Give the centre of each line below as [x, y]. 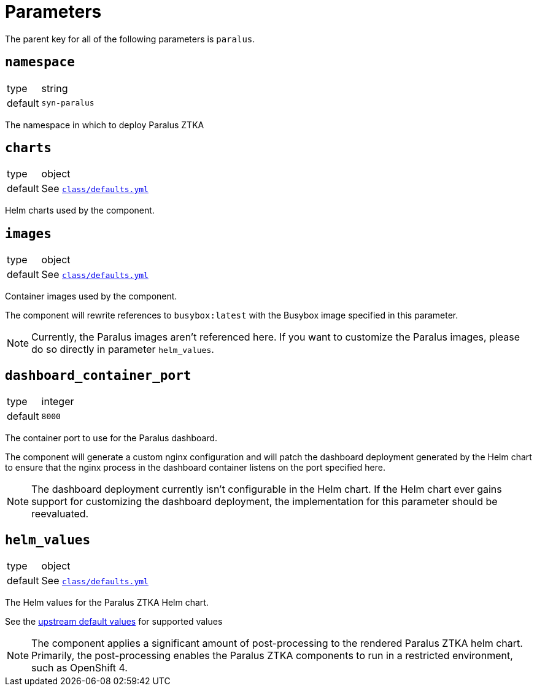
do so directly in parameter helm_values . [123, 349]
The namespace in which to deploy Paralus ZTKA [105, 125]
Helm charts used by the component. [80, 210]
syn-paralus [68, 103]
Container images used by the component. [91, 296]
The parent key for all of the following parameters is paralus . [130, 39]
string [55, 88]
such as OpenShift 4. [79, 667]
